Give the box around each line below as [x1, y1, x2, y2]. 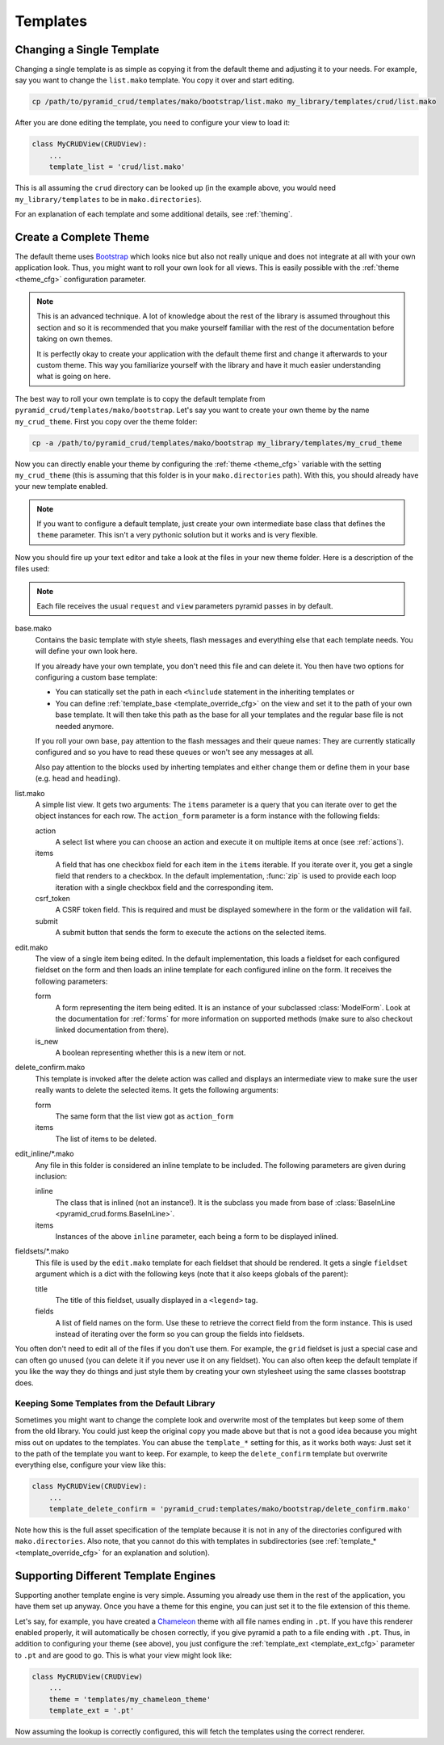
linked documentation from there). [55, 1025, 170, 1035]
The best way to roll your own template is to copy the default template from [15, 394, 266, 403]
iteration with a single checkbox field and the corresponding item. [55, 882, 274, 892]
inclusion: [35, 1172, 68, 1181]
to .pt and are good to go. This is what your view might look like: [15, 1650, 232, 1660]
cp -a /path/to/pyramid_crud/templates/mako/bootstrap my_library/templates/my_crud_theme [31, 438, 403, 448]
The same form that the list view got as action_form [55, 1111, 234, 1121]
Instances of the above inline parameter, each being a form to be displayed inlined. [55, 1231, 339, 1241]
